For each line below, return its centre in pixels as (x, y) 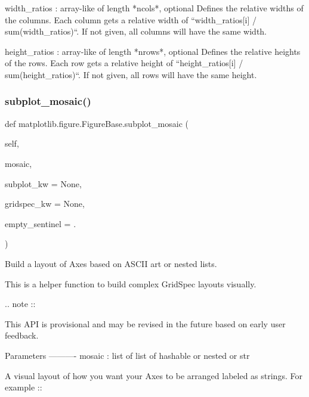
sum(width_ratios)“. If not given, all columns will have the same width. (136, 31)
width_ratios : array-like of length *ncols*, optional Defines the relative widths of (154, 8)
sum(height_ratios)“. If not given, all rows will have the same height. (131, 74)
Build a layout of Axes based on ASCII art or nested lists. (111, 263)
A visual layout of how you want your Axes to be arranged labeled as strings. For (154, 375)
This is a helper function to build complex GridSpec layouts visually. (131, 283)
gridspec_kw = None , (45, 204)
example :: (24, 387)
